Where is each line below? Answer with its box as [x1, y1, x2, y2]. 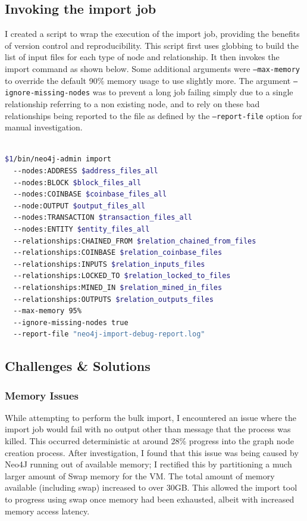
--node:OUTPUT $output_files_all [13, 201, 146, 210]
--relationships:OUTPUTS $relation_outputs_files [13, 295, 214, 304]
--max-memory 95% [13, 307, 82, 316]
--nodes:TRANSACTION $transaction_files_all [13, 213, 193, 222]
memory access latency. [5, 504, 90, 517]
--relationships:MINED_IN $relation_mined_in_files [13, 283, 223, 292]
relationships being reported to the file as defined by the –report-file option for [5, 109, 302, 121]
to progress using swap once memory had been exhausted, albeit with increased [5, 493, 295, 506]
